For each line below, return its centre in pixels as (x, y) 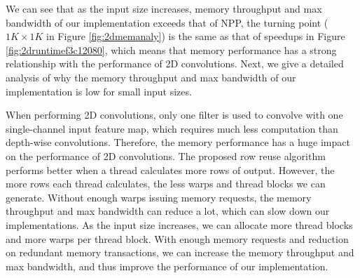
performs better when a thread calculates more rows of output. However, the (170, 170)
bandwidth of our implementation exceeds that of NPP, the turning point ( (167, 22)
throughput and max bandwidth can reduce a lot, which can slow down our (168, 211)
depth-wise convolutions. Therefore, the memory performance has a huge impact (178, 142)
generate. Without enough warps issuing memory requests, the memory (159, 197)
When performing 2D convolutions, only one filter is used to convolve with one (174, 115)
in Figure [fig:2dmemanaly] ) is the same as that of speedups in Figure (196, 36)
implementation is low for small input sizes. (99, 91)
